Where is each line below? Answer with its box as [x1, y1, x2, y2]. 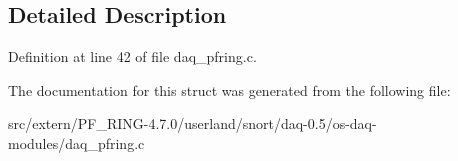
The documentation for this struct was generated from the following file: [8, 79, 451, 100]
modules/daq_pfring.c [8, 132, 145, 153]
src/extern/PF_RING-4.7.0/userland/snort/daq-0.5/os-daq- [8, 113, 377, 134]
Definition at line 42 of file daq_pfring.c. [8, 46, 257, 67]
